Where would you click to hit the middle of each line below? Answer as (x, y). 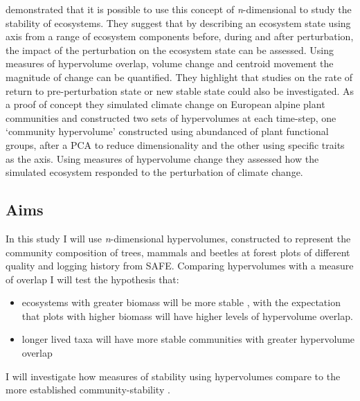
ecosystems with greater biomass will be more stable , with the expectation (181, 302)
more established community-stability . (88, 390)
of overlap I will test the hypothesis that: (92, 279)
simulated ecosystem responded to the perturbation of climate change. (154, 172)
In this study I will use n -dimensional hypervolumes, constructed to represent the (178, 238)
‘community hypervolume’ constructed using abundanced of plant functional (167, 131)
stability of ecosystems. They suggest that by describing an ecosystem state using (178, 23)
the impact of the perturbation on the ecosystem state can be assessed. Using (170, 50)
